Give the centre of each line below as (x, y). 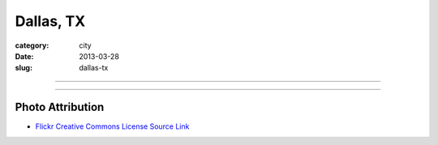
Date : (24, 56)
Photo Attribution (60, 107)
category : (32, 45)
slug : (24, 68)
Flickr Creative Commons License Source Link (112, 126)
